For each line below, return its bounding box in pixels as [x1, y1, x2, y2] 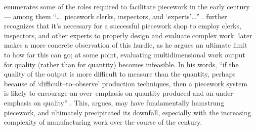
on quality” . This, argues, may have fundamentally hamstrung [34, 97, 224, 107]
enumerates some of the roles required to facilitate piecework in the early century [4, 1, 250, 11]
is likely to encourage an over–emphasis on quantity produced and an [4, 88, 213, 98]
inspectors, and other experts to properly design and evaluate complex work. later [4, 30, 252, 40]
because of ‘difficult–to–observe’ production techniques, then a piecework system [4, 78, 248, 88]
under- [215, 88, 236, 98]
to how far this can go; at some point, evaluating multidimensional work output [4, 49, 245, 59]
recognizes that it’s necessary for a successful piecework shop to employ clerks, [4, 21, 241, 31]
